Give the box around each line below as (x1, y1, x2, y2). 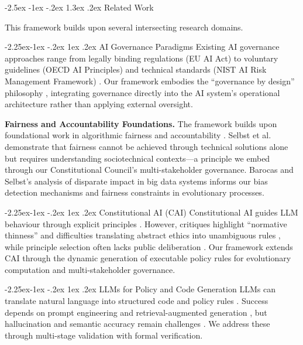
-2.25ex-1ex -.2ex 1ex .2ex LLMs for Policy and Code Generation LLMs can (5, 283, 276, 295)
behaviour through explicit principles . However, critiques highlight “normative (5, 217, 287, 230)
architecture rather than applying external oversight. (5, 98, 193, 110)
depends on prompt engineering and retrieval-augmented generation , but (5, 306, 267, 318)
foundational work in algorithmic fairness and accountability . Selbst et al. (5, 129, 271, 141)
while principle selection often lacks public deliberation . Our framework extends (5, 240, 293, 252)
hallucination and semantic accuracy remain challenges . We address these (5, 317, 270, 330)
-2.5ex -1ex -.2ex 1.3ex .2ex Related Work (5, 1, 154, 13)
